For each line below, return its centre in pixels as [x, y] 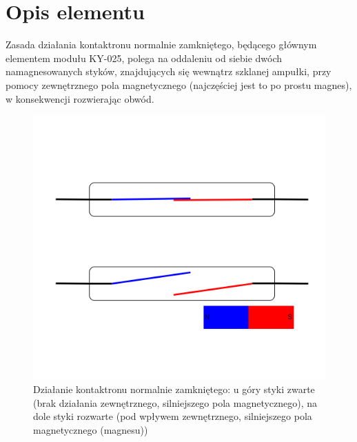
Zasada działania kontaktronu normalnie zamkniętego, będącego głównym [161, 44]
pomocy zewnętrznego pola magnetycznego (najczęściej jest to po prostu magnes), [179, 84]
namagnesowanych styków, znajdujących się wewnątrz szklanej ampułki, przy [169, 71]
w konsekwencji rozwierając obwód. [80, 98]
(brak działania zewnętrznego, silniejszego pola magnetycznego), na [175, 402]
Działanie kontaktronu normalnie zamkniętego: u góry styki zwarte [174, 389]
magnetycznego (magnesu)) [91, 429]
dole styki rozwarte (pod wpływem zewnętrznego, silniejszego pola [173, 416]
